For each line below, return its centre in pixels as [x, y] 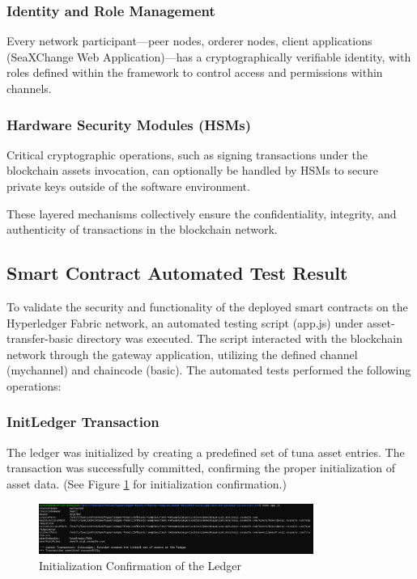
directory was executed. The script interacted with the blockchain [239, 338]
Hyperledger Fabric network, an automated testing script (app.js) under [185, 322]
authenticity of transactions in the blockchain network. [142, 229]
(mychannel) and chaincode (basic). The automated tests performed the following [209, 370]
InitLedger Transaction [83, 422]
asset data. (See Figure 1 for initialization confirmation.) [147, 483]
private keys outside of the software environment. [128, 186]
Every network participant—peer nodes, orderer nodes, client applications [189, 41]
